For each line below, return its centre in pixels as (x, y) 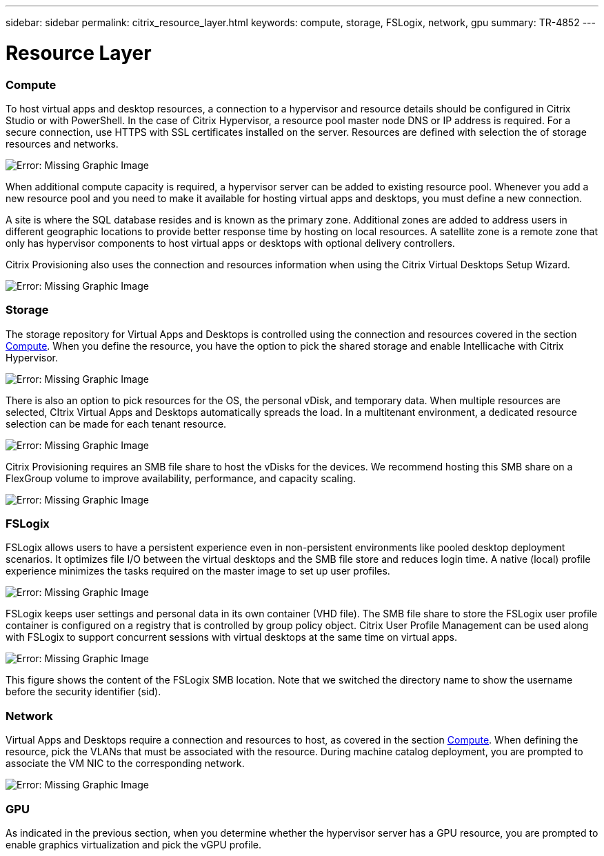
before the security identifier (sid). (83, 692)
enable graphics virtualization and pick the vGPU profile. (134, 844)
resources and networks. (62, 143)
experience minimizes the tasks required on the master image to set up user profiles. (198, 571)
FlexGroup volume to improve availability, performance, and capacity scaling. (181, 478)
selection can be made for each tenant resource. (116, 424)
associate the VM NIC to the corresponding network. (125, 764)
